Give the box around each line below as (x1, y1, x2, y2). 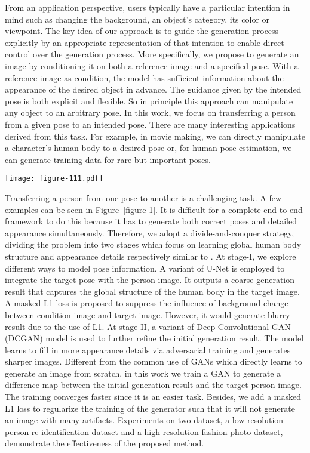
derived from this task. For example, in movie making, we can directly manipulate (5, 130, 305, 142)
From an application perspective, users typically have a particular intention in (5, 1, 290, 13)
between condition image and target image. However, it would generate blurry (5, 308, 290, 321)
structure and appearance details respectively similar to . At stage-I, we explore (5, 249, 296, 262)
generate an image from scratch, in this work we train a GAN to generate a (5, 366, 281, 379)
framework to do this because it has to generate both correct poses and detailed (5, 215, 297, 227)
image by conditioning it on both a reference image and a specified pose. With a (5, 59, 299, 72)
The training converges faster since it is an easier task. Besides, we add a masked (5, 390, 302, 403)
